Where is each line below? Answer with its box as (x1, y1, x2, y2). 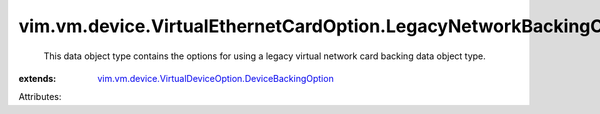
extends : (18, 72, 57, 84)
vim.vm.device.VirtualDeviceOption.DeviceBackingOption (97, 72, 334, 84)
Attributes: (18, 91, 62, 103)
